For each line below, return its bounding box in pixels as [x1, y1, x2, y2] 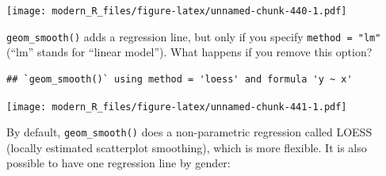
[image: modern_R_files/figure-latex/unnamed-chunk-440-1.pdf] [6, 6, 347, 17]
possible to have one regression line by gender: [6, 155, 231, 171]
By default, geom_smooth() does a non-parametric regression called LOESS [6, 124, 373, 140]
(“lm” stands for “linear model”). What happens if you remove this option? [6, 44, 373, 60]
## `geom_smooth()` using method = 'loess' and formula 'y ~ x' [6, 73, 353, 85]
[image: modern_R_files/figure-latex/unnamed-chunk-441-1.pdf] [6, 101, 347, 113]
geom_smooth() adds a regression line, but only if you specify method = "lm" [6, 28, 381, 44]
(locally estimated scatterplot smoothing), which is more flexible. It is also [6, 139, 367, 155]
